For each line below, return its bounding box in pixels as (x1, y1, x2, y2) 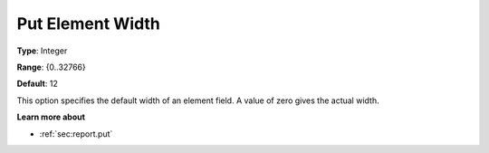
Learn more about (16, 111, 86, 122)
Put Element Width (16, 14, 160, 33)
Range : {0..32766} (16, 62, 86, 72)
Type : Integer (16, 45, 68, 56)
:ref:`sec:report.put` (39, 128, 113, 139)
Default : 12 (16, 78, 58, 90)
